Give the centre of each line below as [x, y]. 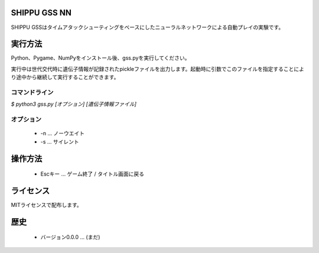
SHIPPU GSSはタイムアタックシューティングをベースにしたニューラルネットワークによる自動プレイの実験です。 [147, 27]
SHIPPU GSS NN [41, 13]
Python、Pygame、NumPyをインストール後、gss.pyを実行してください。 [100, 58]
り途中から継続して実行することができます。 [65, 77]
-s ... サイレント [60, 141]
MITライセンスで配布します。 [46, 205]
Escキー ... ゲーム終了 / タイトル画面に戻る [92, 174]
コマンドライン [32, 92]
